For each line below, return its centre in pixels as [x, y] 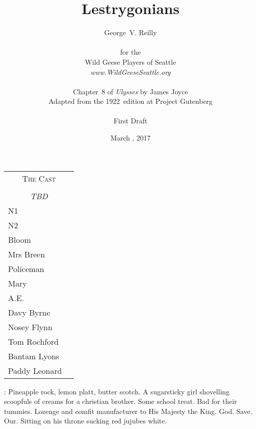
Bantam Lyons [34, 356]
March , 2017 [131, 138]
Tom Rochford [33, 341]
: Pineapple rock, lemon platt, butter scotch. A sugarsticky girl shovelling [117, 391]
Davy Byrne [29, 312]
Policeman [26, 268]
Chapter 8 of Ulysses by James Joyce [131, 91]
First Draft [131, 121]
